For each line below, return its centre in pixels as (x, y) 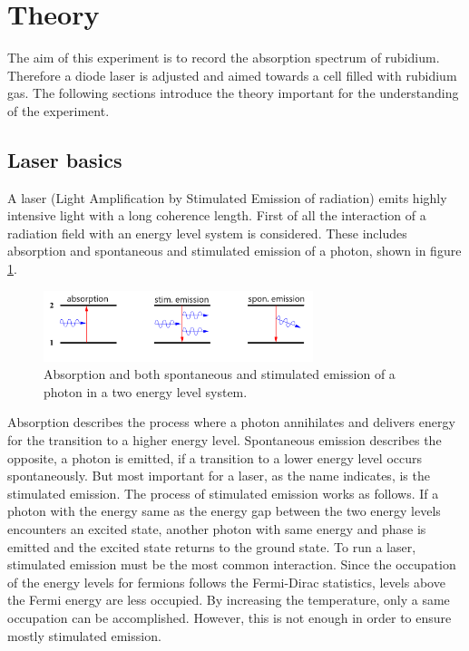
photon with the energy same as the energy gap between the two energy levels (224, 511)
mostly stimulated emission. (84, 635)
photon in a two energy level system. (146, 391)
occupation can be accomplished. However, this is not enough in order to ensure (230, 617)
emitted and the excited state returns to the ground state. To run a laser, (212, 546)
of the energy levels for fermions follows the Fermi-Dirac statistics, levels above (226, 582)
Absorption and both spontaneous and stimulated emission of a (220, 374)
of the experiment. (59, 110)
